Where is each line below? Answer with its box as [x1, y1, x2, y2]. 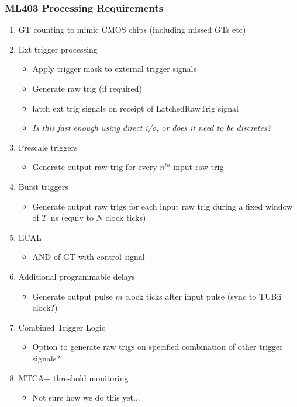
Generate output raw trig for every [32, 161, 157, 173]
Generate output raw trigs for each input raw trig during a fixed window [32, 200, 293, 212]
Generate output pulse [32, 290, 113, 302]
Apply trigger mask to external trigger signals [32, 62, 197, 75]
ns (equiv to [50, 211, 94, 224]
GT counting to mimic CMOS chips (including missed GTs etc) [18, 23, 246, 36]
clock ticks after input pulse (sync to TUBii [125, 290, 282, 302]
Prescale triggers [18, 141, 78, 153]
